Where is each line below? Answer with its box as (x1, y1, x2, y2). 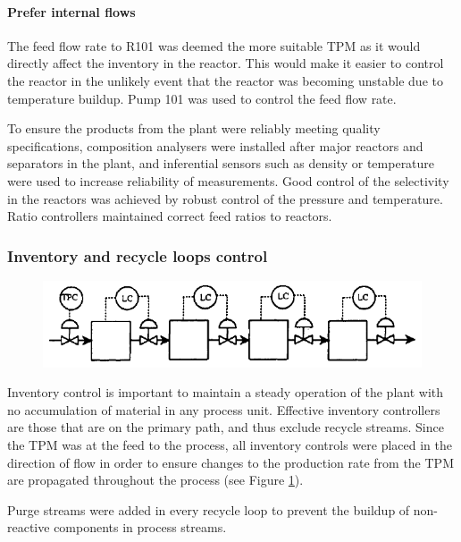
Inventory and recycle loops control (7, 244, 268, 267)
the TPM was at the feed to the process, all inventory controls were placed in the (7, 435, 452, 453)
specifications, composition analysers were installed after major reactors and (7, 136, 423, 155)
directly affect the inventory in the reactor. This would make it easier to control (7, 54, 444, 72)
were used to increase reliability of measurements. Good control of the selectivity (7, 171, 449, 190)
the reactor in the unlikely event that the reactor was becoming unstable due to (7, 71, 443, 89)
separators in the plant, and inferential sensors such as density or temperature (7, 154, 435, 173)
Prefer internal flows (7, 2, 136, 21)
